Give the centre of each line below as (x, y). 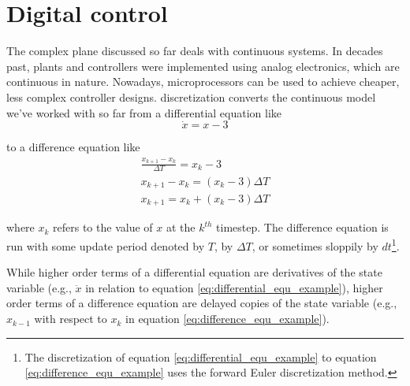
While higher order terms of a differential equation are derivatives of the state (194, 272)
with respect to (71, 319)
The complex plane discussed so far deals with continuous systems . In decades (195, 51)
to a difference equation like (73, 147)
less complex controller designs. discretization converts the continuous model (191, 96)
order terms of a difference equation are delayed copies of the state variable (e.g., (202, 303)
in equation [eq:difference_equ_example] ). (227, 319)
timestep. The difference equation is (302, 227)
